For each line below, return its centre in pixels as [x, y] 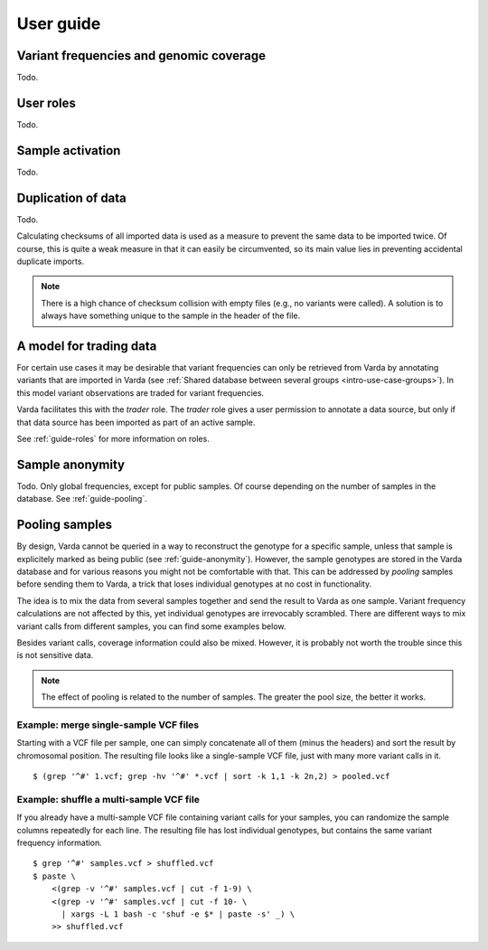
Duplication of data [71, 198]
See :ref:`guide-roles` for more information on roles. [113, 438]
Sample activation [69, 150]
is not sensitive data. [55, 655]
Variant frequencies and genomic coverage [141, 56]
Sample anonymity [71, 464]
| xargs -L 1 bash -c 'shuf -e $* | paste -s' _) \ [178, 914]
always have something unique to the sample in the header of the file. [171, 315]
